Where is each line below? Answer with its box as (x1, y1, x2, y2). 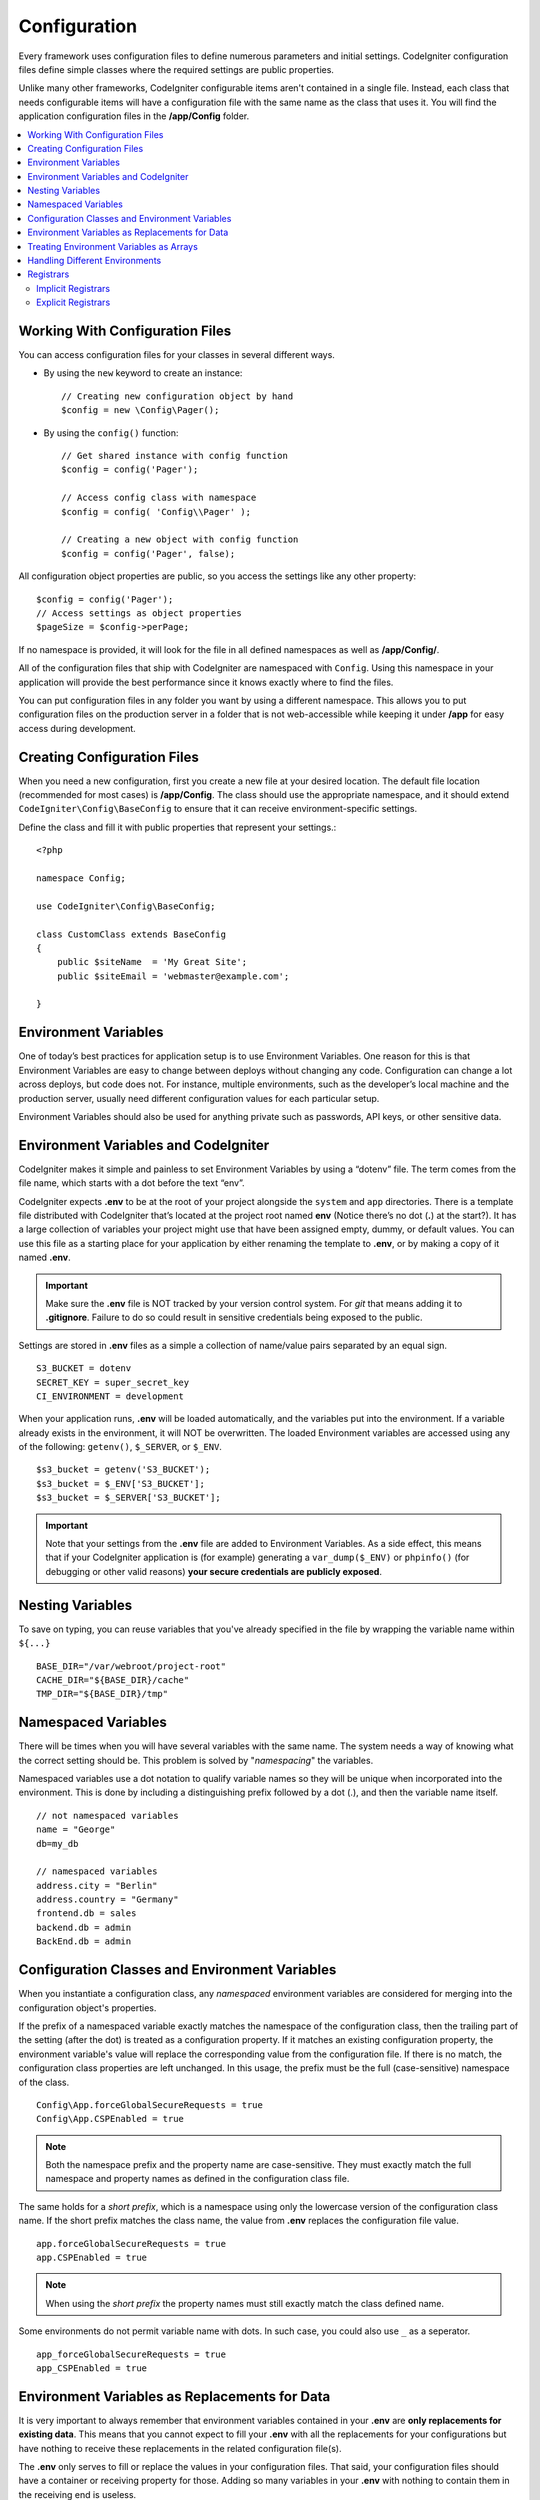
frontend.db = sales (36, 1908, 137, 1919)
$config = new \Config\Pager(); (61, 405, 220, 416)
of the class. (18, 2076, 70, 2088)
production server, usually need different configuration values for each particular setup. (18, 1092, 380, 1104)
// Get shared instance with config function (61, 450, 289, 462)
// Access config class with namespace (61, 492, 257, 504)
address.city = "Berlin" (36, 1880, 158, 1891)
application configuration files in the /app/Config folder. (18, 110, 250, 122)
